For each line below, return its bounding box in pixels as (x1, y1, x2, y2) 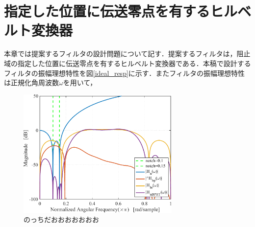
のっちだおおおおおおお (24, 214, 99, 225)
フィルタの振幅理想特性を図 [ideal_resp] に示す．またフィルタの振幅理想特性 (4, 68, 245, 78)
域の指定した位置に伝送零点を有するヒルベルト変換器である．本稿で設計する (4, 58, 251, 68)
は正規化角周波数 (4, 77, 59, 88)
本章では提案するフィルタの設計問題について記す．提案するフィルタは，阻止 (4, 48, 251, 59)
